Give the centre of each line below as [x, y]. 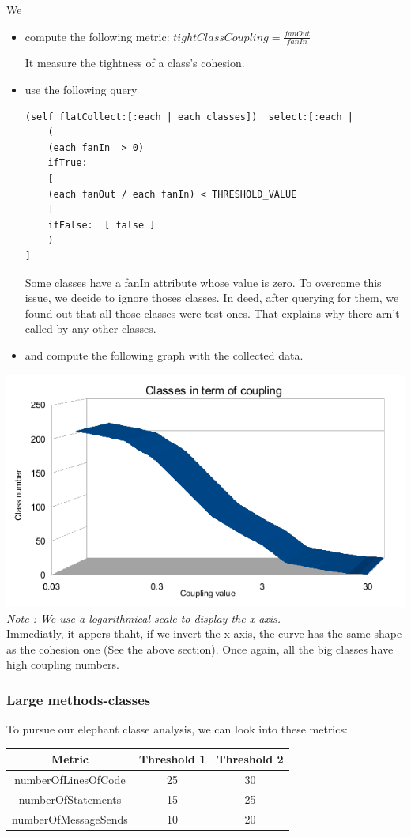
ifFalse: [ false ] [102, 225]
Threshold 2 [250, 759]
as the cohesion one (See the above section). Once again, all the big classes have [200, 648]
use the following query [81, 90]
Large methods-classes [79, 699]
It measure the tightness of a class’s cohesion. [135, 63]
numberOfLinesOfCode [70, 780]
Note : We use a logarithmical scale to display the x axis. [144, 618]
